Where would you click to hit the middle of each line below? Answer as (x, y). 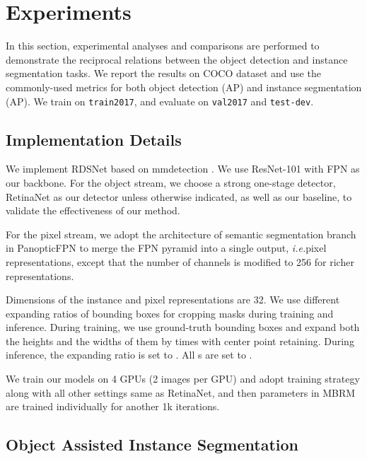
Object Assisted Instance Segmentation (152, 445)
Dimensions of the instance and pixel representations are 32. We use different (173, 300)
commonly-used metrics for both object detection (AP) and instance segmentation (184, 87)
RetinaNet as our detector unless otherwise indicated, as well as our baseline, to (179, 196)
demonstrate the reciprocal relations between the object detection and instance (177, 59)
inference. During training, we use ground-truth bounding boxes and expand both (183, 327)
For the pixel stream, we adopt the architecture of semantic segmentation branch (181, 234)
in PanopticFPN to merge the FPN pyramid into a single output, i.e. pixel (166, 248)
